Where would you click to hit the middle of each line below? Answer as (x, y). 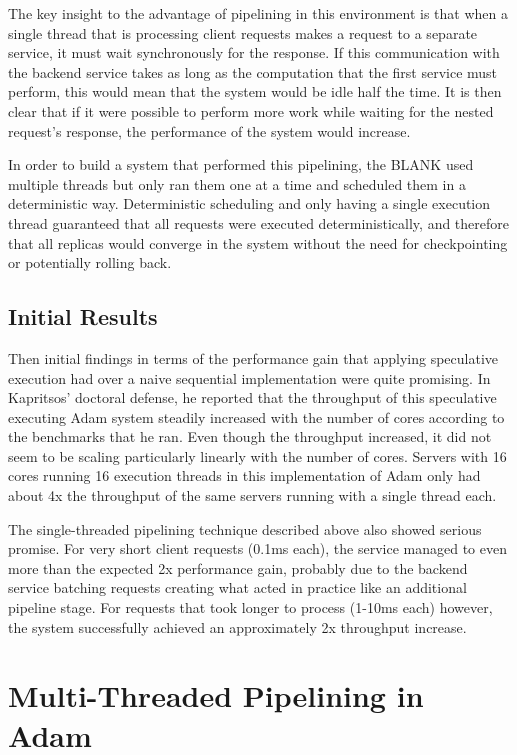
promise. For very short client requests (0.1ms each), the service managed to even (257, 548)
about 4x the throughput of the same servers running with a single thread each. (252, 495)
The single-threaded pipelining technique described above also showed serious (245, 528)
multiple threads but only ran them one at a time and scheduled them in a (237, 183)
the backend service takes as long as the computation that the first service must (253, 71)
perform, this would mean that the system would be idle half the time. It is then (255, 91)
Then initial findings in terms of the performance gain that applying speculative (253, 357)
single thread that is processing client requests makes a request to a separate (243, 32)
